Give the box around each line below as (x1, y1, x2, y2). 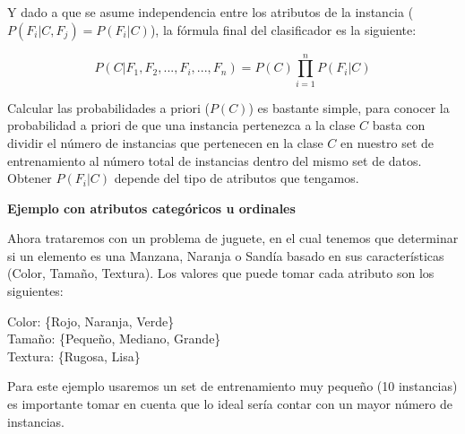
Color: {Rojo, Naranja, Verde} (7, 311, 175, 330)
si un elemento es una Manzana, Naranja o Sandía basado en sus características (7, 246, 444, 265)
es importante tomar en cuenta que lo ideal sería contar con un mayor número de (7, 395, 452, 413)
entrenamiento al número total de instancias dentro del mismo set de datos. (7, 151, 422, 169)
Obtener (7, 169, 52, 187)
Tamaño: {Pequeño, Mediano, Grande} (7, 329, 221, 348)
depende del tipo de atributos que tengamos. (114, 169, 359, 187)
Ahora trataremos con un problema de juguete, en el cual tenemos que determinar (7, 229, 459, 247)
